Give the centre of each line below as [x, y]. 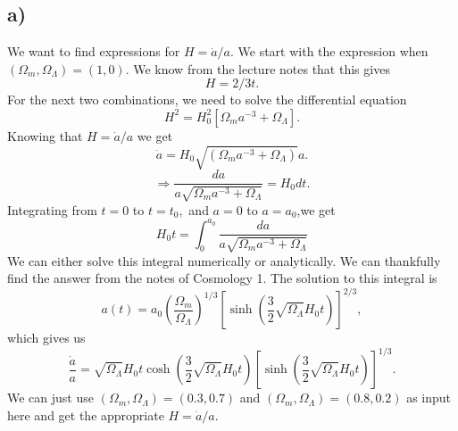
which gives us [46, 338]
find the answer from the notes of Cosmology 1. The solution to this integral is [222, 278]
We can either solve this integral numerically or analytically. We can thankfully [224, 260]
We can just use [50, 398]
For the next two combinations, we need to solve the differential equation [207, 99]
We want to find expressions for [94, 51]
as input [429, 398]
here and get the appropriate [86, 415]
